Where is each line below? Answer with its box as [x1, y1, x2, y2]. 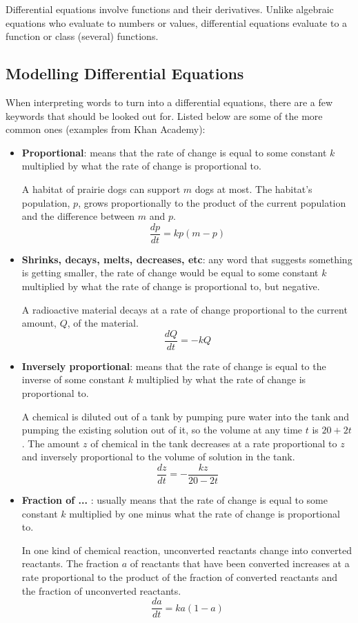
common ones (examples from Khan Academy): [6, 122, 206, 136]
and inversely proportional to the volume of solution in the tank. [21, 449, 295, 464]
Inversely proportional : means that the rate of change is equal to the [21, 358, 326, 373]
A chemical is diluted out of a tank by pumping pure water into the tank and [21, 409, 350, 423]
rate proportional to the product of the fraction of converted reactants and [21, 570, 338, 584]
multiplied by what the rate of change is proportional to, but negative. [21, 278, 320, 293]
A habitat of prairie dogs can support [21, 181, 181, 196]
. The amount [21, 436, 80, 450]
